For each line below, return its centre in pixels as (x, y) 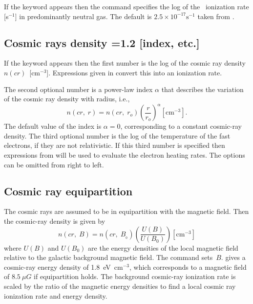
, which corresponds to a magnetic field (188, 267)
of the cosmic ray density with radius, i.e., (67, 99)
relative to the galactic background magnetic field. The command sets (108, 257)
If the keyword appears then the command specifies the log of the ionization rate (126, 6)
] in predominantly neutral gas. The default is (83, 16)
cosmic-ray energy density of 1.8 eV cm (63, 267)
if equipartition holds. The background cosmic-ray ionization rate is (135, 276)
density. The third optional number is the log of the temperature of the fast (117, 135)
